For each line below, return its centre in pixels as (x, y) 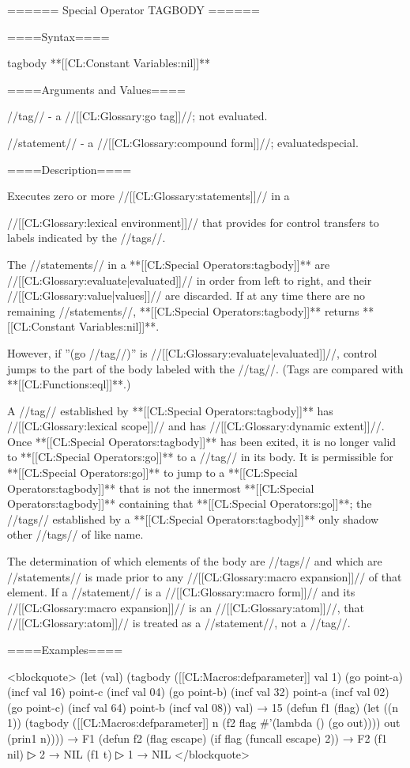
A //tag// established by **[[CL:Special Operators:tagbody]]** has (170, 410)
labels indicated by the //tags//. (87, 238)
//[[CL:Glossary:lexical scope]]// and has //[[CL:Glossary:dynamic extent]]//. (196, 426)
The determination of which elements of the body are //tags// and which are (195, 561)
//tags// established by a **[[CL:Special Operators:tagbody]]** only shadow (193, 518)
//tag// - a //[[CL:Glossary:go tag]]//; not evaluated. (137, 116)
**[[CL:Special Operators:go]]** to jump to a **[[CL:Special (152, 473)
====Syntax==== (58, 36)
